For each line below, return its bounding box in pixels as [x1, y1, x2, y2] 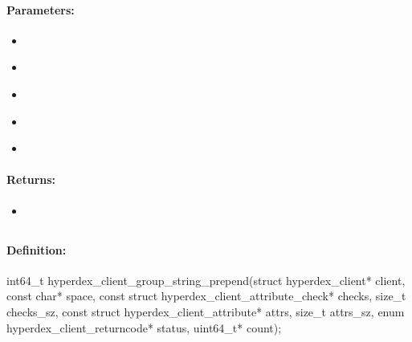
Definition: [6, 241, 67, 258]
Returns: [6, 171, 56, 188]
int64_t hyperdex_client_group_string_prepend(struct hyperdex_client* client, [6, 271, 406, 288]
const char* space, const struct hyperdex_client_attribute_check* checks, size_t [6, 287, 406, 304]
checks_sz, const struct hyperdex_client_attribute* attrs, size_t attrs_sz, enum [6, 303, 405, 320]
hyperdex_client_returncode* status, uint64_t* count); [6, 319, 282, 336]
